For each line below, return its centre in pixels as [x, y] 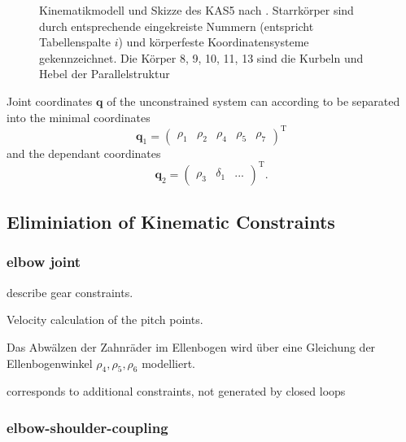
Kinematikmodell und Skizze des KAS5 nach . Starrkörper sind [196, 10]
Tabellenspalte [75, 42]
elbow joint [44, 262]
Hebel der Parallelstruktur [105, 74]
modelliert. [168, 363]
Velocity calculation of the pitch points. [105, 319]
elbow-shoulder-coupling [87, 427]
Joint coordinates [50, 101]
